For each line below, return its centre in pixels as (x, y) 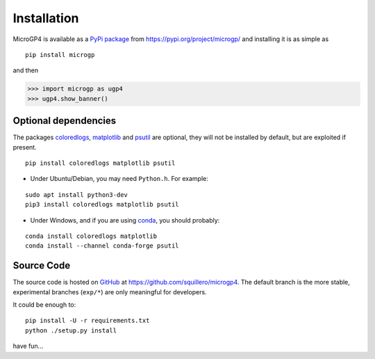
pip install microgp (60, 55)
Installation (46, 18)
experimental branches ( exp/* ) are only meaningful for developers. (110, 292)
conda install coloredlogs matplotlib (91, 236)
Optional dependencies (65, 121)
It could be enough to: (44, 305)
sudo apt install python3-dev (77, 194)
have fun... (28, 346)
